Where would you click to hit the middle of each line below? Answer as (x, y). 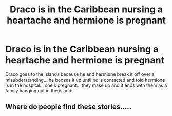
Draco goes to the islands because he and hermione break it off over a (80, 74)
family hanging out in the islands (40, 90)
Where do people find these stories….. (69, 107)
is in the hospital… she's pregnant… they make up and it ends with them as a (86, 85)
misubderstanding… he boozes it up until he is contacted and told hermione (85, 80)
